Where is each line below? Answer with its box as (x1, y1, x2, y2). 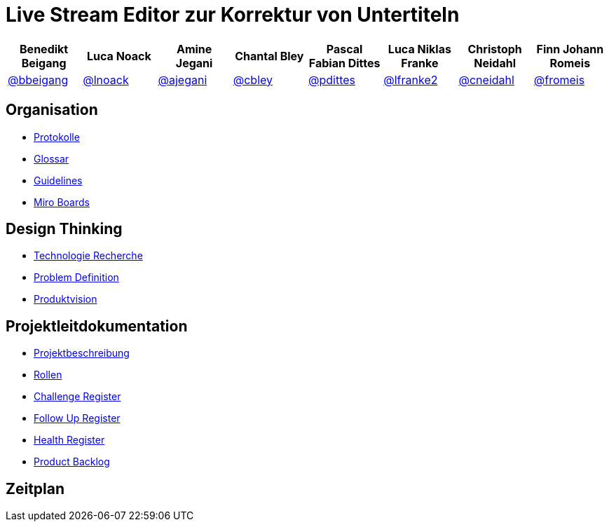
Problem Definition (34, 271, 119, 284)
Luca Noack (86, 48, 151, 63)
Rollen (34, 369, 62, 381)
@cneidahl (458, 72, 514, 87)
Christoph (467, 41, 522, 56)
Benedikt (20, 41, 69, 56)
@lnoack (83, 72, 129, 87)
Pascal (326, 41, 363, 56)
